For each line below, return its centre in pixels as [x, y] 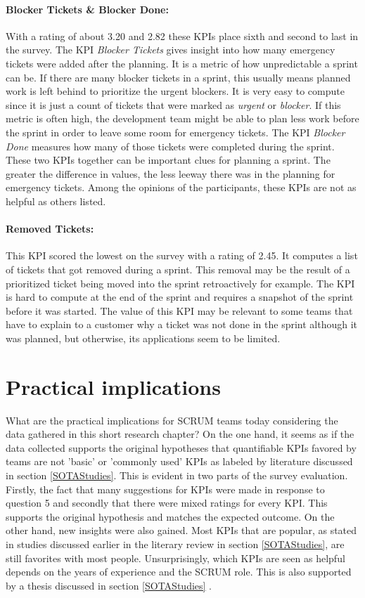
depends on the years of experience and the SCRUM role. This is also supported [179, 572]
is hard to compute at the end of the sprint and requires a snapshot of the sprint [180, 297]
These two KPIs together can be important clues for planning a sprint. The [168, 160]
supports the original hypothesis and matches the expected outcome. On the [170, 516]
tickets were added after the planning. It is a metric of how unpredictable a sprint [182, 63]
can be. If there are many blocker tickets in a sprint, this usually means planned [178, 77]
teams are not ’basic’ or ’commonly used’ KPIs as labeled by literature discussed [179, 461]
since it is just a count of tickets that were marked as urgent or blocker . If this [173, 104]
